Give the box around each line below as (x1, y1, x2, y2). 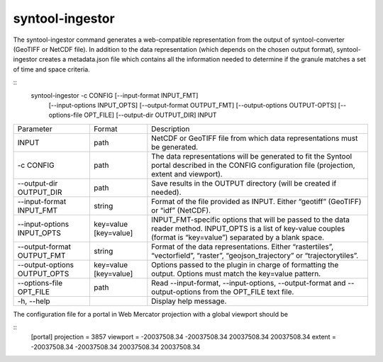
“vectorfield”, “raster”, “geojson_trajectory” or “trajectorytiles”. (151, 250, 359, 260)
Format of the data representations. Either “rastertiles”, (151, 242, 334, 251)
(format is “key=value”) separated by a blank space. (151, 232, 325, 242)
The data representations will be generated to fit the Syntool (151, 151, 353, 161)
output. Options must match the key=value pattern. (151, 268, 321, 278)
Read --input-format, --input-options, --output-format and (151, 278, 346, 288)
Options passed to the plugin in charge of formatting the (151, 259, 339, 269)
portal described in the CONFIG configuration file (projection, (151, 160, 355, 170)
